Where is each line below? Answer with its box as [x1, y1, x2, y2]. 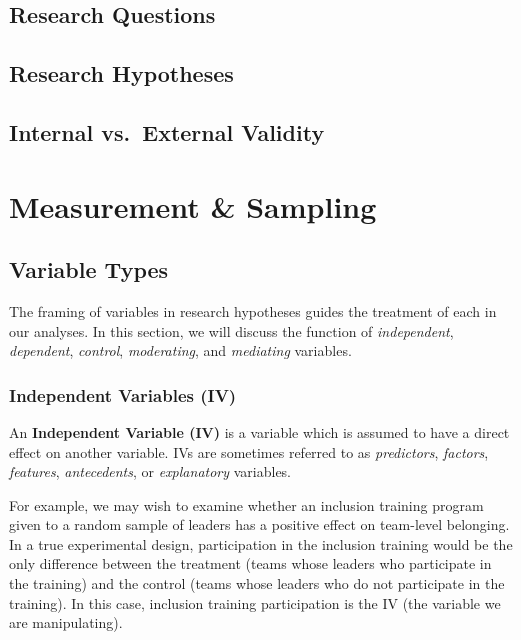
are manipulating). [9, 612, 123, 633]
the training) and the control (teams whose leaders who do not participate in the [9, 573, 505, 594]
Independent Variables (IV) [9, 382, 237, 407]
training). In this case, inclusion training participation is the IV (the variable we [9, 592, 501, 613]
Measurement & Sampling [9, 185, 377, 226]
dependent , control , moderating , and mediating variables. [9, 340, 352, 361]
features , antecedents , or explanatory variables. [9, 461, 292, 482]
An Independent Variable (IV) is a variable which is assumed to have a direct [9, 421, 510, 442]
